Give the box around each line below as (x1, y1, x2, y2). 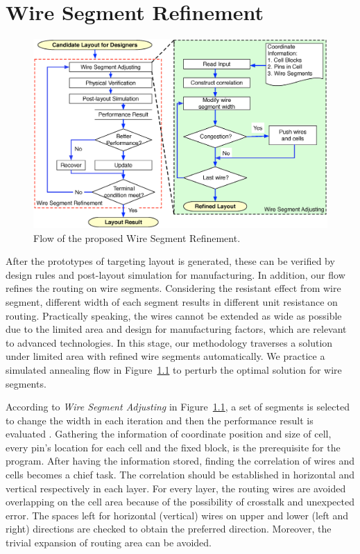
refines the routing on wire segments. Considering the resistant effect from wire (6, 281, 341, 295)
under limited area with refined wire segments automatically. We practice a (6, 349, 325, 363)
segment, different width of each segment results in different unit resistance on (6, 294, 338, 309)
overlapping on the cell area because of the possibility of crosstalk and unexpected (6, 494, 354, 509)
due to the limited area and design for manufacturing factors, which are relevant (6, 322, 347, 336)
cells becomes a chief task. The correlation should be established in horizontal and (6, 467, 355, 482)
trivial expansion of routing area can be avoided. (6, 535, 212, 550)
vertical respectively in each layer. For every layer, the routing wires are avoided (6, 481, 346, 495)
